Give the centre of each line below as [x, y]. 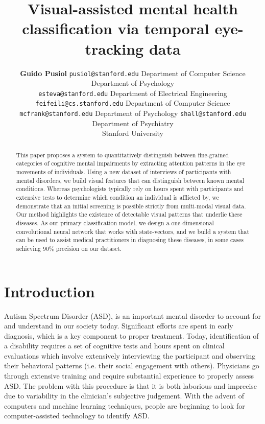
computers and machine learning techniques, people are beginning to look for [125, 405]
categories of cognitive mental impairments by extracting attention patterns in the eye [131, 163]
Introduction [50, 291]
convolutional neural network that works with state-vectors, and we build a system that [133, 231]
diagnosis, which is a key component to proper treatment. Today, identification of [131, 335]
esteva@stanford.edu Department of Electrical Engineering [133, 93]
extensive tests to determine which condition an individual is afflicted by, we [117, 197]
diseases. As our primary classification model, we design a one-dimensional [115, 222]
